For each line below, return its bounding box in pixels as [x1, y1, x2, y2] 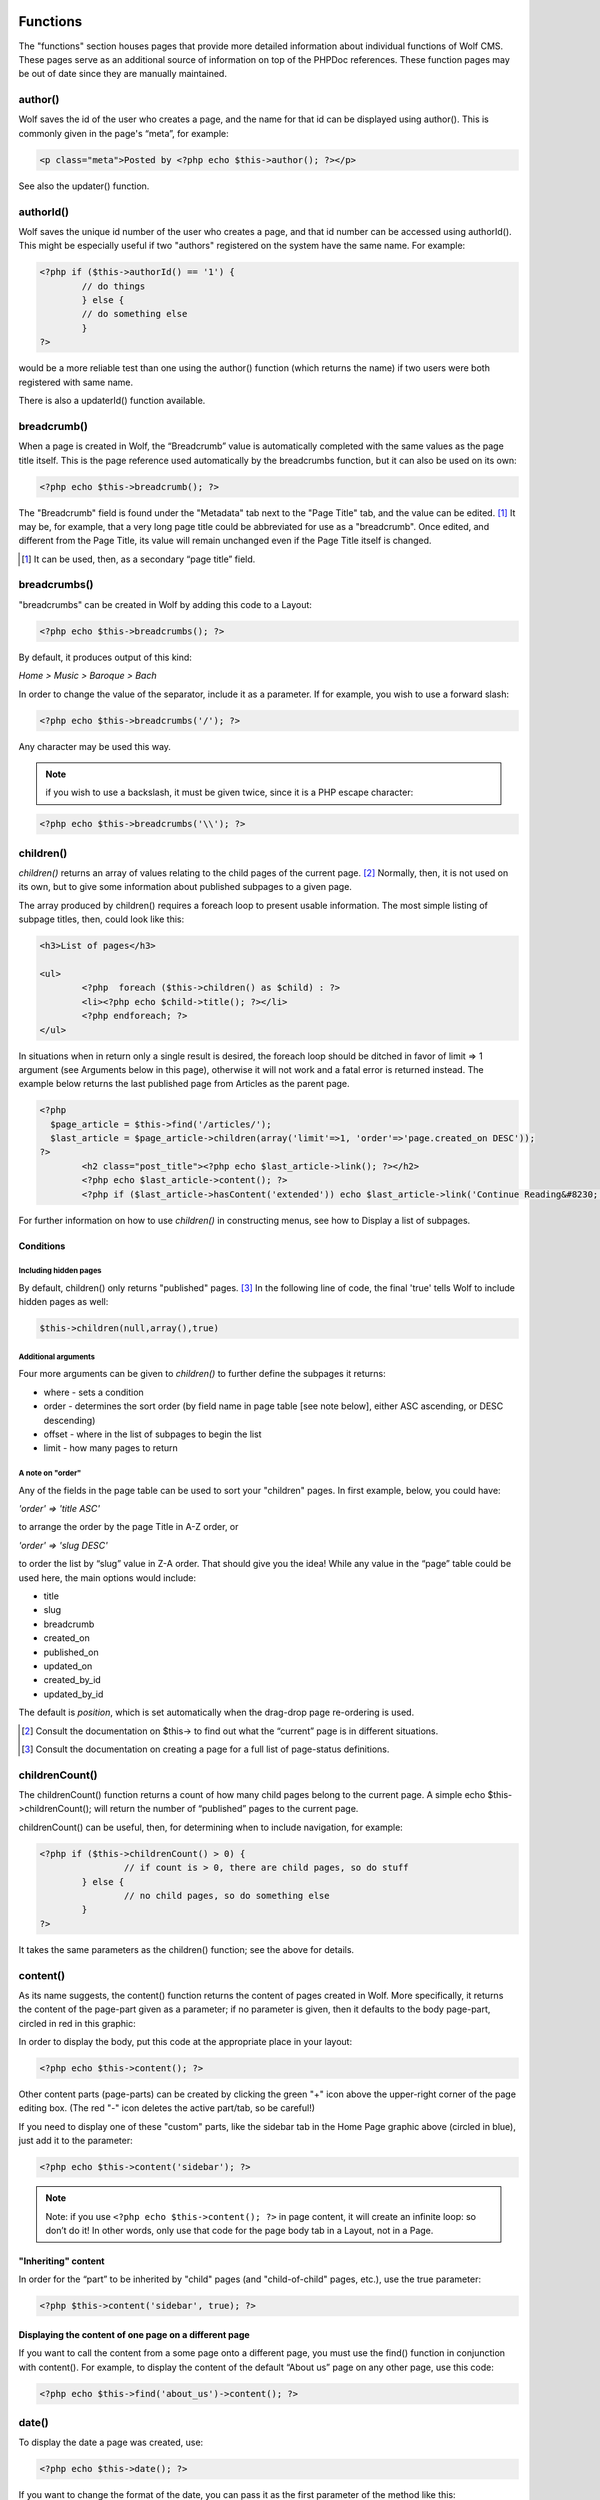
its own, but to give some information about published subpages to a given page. [18, 881, 352, 893]
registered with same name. [18, 376, 134, 388]
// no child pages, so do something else [123, 1890, 330, 1902]
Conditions [18, 1240, 66, 1252]
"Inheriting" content [18, 2255, 105, 2267]
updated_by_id [43, 1688, 104, 1700]
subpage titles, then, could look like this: [18, 913, 185, 925]
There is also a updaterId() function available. [18, 395, 206, 407]
